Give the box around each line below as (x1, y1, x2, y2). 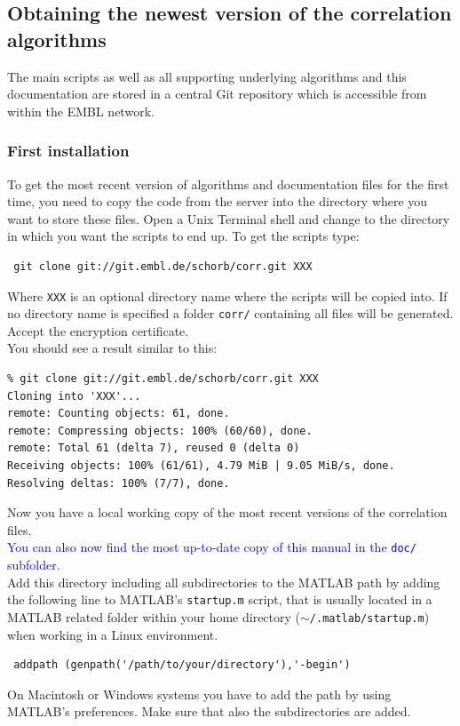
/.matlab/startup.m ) (309, 607, 430, 626)
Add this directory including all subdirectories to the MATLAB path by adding (7, 572, 440, 591)
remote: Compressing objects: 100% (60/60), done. (7, 424, 313, 437)
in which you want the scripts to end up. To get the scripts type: (7, 227, 360, 245)
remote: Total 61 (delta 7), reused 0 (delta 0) (7, 442, 300, 455)
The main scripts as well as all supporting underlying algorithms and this (7, 67, 407, 85)
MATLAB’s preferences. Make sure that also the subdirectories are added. (7, 702, 411, 721)
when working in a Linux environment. (7, 625, 218, 643)
